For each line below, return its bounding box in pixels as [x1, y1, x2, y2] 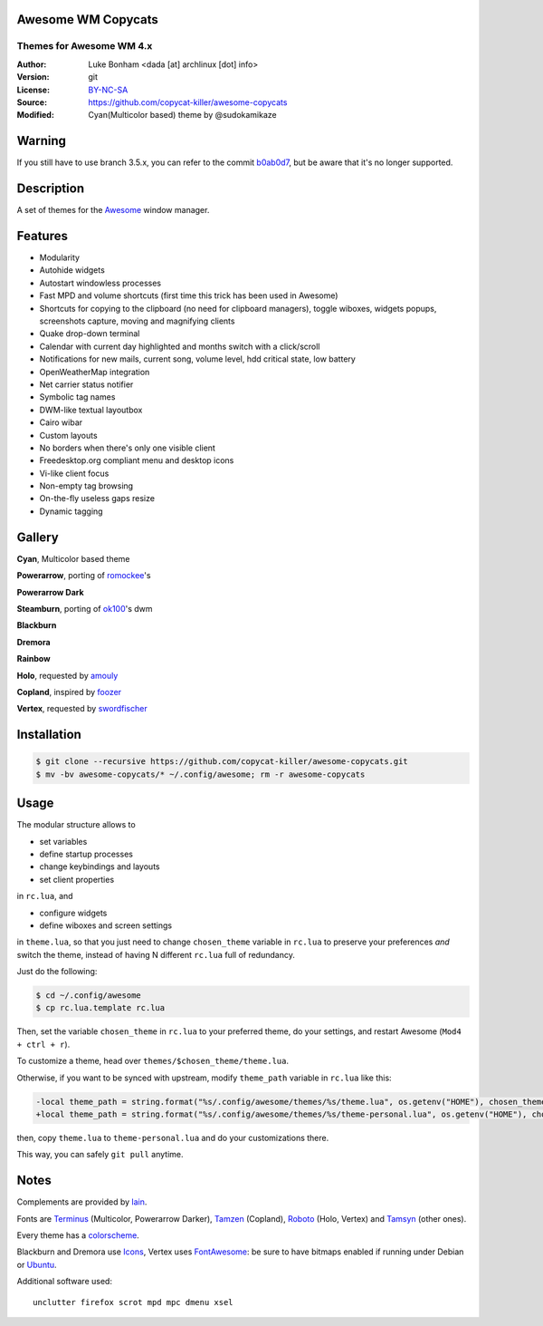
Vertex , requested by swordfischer [16, 703, 148, 714]
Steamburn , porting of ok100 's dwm [16, 603, 153, 614]
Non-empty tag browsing [39, 480, 134, 491]
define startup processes [39, 848, 133, 859]
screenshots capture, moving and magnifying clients [39, 315, 235, 326]
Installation [16, 727, 81, 742]
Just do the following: [16, 966, 98, 977]
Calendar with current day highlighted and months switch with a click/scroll [39, 341, 320, 352]
